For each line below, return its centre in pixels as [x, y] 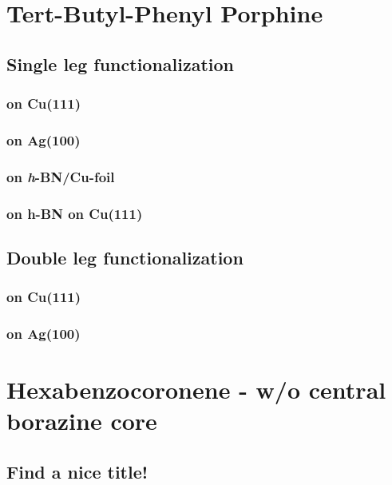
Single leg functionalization [121, 64]
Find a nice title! [77, 471]
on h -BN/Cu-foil [61, 176]
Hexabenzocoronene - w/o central [196, 390]
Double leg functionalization [125, 257]
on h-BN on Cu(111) [75, 213]
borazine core [82, 421]
